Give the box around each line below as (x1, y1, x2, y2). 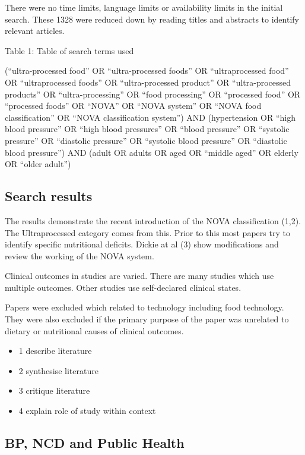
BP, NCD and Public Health (5, 434, 185, 452)
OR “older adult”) (5, 158, 71, 170)
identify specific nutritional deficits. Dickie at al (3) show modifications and (5, 238, 279, 250)
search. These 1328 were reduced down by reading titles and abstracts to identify (5, 12, 299, 25)
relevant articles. (5, 24, 65, 37)
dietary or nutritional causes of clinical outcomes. (5, 324, 184, 337)
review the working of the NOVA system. (5, 249, 154, 262)
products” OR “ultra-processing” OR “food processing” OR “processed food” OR (5, 87, 301, 100)
